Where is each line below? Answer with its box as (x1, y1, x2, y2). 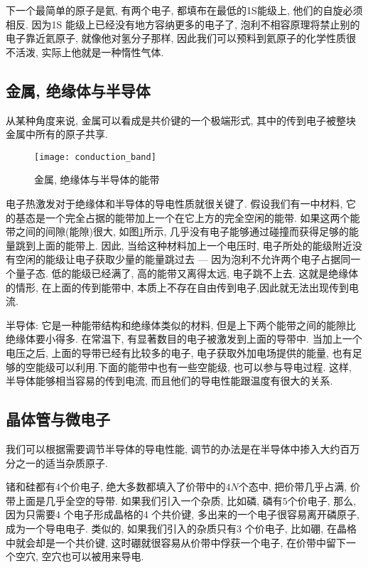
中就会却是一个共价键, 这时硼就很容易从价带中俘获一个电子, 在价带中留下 (6, 535, 347, 550)
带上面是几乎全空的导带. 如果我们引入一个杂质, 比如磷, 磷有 (6, 493, 283, 508)
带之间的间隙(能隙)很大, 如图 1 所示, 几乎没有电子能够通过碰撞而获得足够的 (6, 224, 350, 239)
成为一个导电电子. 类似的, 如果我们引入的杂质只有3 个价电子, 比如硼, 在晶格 (6, 520, 357, 535)
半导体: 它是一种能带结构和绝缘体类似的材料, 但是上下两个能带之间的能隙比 (6, 317, 357, 332)
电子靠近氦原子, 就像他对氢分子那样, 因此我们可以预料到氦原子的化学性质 (6, 31, 347, 45)
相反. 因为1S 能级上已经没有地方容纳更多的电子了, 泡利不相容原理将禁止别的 (6, 16, 360, 31)
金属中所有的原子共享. (6, 127, 108, 141)
